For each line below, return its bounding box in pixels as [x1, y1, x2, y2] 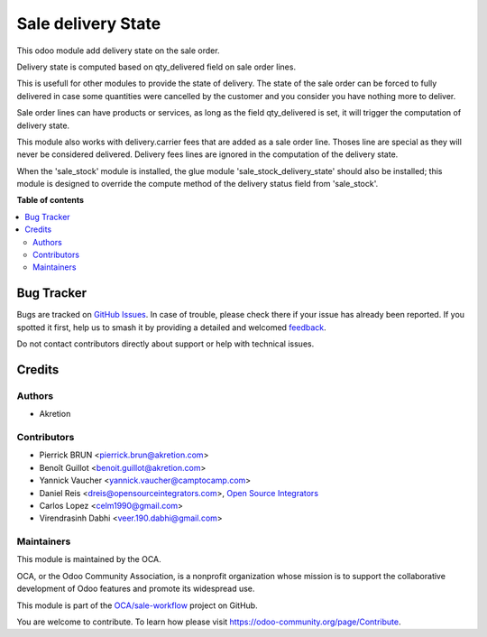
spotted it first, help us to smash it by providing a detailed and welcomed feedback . [16, 321, 326, 333]
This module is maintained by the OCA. [16, 554, 161, 565]
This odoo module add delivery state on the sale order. [16, 45, 220, 56]
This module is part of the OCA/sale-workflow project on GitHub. [16, 600, 258, 611]
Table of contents [16, 195, 85, 206]
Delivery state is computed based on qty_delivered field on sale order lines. [16, 61, 297, 72]
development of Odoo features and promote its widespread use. [16, 583, 255, 595]
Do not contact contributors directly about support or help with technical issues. [16, 338, 315, 349]
